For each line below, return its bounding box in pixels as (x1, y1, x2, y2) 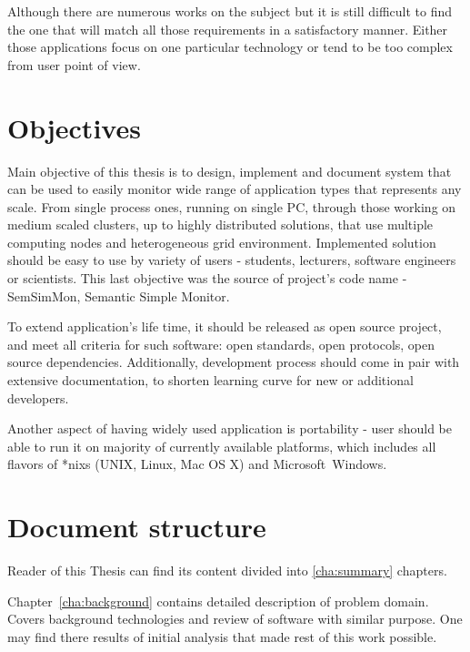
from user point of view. (7, 55, 141, 74)
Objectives (7, 108, 141, 146)
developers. (7, 388, 69, 407)
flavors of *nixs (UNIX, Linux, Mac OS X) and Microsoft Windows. (7, 454, 387, 474)
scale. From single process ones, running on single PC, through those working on (7, 197, 456, 216)
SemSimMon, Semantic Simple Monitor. (7, 286, 230, 305)
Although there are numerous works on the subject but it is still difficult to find (7, 2, 453, 20)
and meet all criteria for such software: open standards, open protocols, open (7, 334, 435, 353)
